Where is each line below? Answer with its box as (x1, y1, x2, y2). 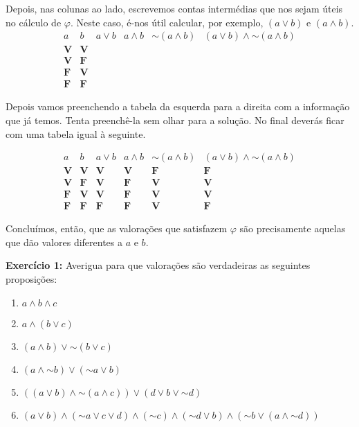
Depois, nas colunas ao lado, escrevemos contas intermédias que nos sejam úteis (6, 1, 343, 15)
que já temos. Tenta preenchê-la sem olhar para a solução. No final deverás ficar (6, 112, 344, 127)
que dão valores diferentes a (6, 234, 122, 249)
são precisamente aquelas (239, 221, 346, 236)
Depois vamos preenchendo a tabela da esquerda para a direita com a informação (6, 99, 350, 114)
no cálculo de (6, 15, 62, 29)
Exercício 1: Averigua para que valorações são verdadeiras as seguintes (6, 258, 311, 272)
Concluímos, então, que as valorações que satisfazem (6, 221, 228, 236)
